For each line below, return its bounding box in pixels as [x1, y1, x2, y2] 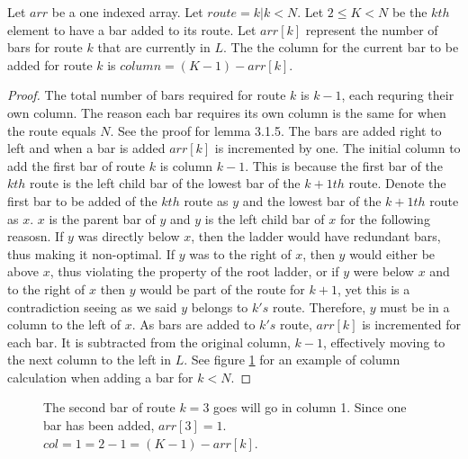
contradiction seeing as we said [7, 297, 177, 316]
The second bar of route [43, 398, 175, 417]
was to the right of [189, 244, 292, 263]
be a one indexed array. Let [51, 3, 203, 21]
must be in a [380, 297, 450, 316]
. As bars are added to [131, 315, 256, 334]
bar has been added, [43, 416, 155, 435]
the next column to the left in [7, 350, 171, 369]
